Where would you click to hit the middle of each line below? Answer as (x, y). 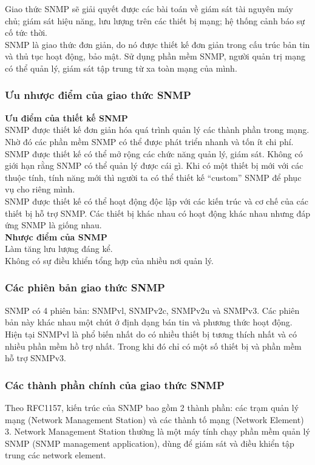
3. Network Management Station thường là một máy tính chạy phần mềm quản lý (157, 431)
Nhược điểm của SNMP (56, 236)
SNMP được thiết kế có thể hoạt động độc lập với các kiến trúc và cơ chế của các (157, 201)
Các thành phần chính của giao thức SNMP (115, 385)
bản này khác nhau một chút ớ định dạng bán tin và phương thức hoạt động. (149, 322)
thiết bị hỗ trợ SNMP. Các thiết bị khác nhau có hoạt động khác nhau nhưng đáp (158, 213)
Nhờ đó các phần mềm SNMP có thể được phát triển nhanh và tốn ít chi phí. (149, 141)
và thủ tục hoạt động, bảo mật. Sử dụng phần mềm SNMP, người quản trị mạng (155, 56)
